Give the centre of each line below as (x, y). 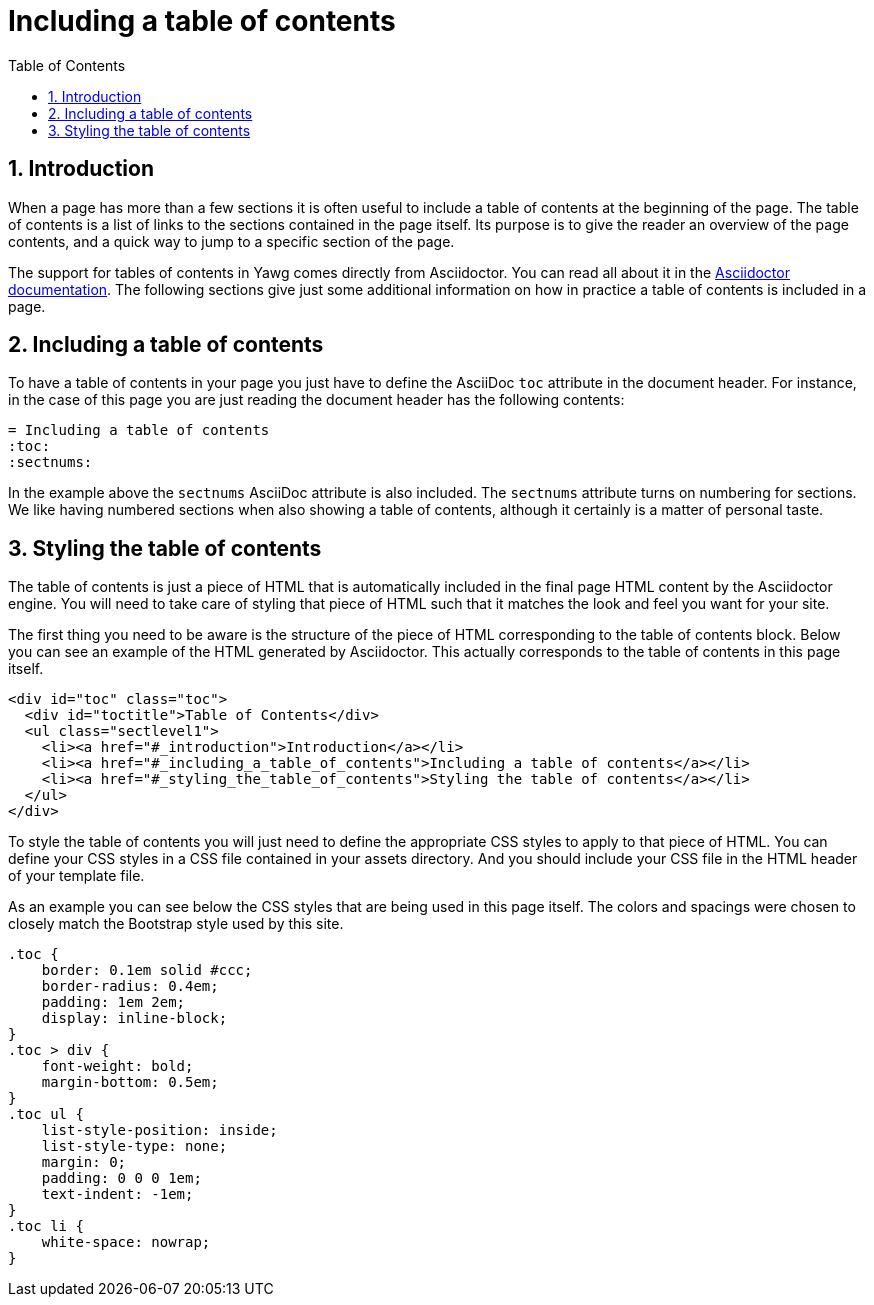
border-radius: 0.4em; (130, 986)
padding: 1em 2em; (113, 1002)
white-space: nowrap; (126, 1242)
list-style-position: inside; (159, 1130)
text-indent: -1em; (117, 1194)
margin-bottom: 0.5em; (130, 1082)
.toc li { (46, 1226)
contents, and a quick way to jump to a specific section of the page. (231, 241)
